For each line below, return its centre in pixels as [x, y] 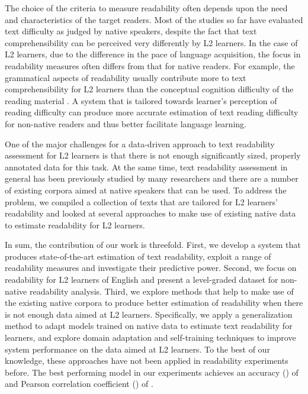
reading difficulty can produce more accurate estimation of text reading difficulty [152, 112]
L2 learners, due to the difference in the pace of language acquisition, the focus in [153, 54]
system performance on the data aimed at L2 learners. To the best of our [137, 349]
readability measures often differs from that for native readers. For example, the [150, 65]
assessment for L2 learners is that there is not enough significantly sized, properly [153, 155]
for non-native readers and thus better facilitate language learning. [126, 123]
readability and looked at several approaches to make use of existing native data [150, 213]
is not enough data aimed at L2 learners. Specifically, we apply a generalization [149, 314]
